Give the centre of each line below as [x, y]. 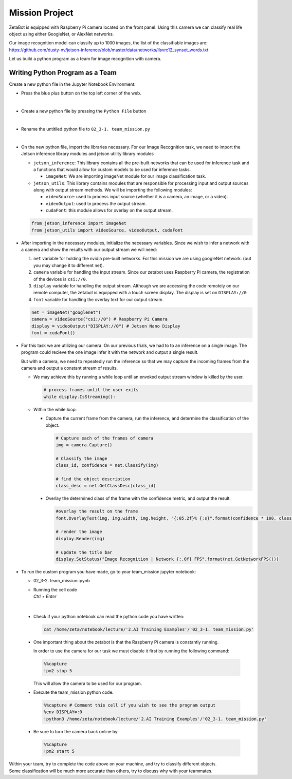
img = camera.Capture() [84, 445]
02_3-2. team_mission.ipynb [62, 581]
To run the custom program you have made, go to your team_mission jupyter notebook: [109, 572]
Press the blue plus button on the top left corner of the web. [81, 93]
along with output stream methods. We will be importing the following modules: [113, 190]
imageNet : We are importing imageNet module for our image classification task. [126, 176]
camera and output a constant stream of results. [70, 368]
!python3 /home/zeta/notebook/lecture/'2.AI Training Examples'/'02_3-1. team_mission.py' [155, 719]
